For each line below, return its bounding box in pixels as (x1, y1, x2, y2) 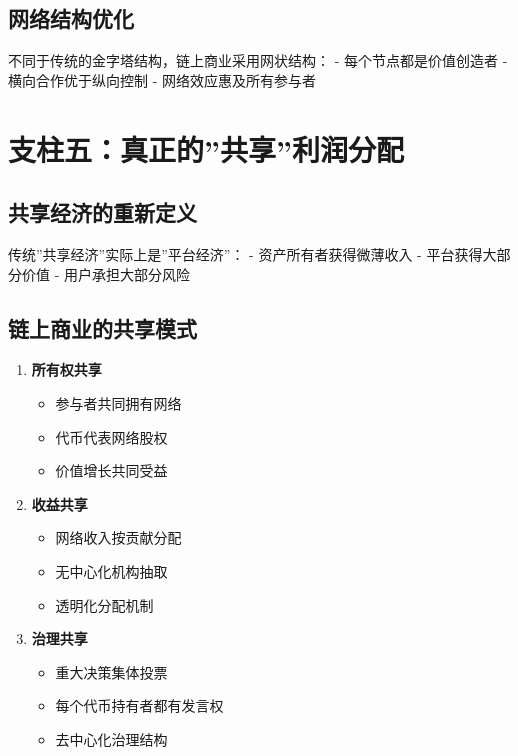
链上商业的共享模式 (8, 312, 197, 343)
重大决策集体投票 (55, 661, 168, 682)
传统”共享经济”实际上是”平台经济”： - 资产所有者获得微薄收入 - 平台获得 (8, 243, 483, 264)
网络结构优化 (8, 3, 134, 34)
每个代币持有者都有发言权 (55, 695, 224, 716)
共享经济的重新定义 (8, 197, 197, 228)
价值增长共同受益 (55, 460, 168, 481)
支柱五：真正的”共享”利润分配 (8, 128, 404, 169)
